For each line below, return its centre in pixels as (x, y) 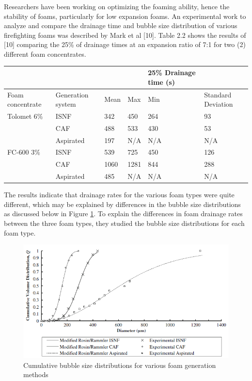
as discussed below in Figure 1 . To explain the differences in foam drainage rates (123, 214)
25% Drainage (172, 72)
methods (36, 374)
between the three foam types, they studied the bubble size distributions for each (124, 223)
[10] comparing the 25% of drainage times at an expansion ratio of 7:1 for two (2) (125, 44)
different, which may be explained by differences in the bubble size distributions (122, 204)
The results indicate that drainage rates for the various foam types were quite (119, 195)
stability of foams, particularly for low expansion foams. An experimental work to (125, 16)
